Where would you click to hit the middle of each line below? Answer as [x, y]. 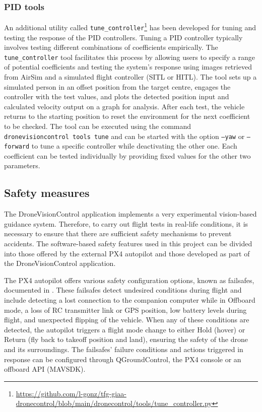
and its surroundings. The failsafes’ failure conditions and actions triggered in [124, 349]
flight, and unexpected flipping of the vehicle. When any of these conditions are [127, 320]
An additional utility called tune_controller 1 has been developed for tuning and [130, 26]
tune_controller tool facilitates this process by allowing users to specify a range [130, 57]
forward [17, 147]
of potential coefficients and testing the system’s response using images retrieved [128, 67]
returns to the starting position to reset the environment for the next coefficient [127, 116]
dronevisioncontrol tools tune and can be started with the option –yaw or [124, 136]
